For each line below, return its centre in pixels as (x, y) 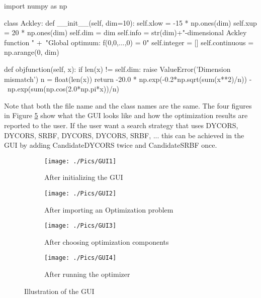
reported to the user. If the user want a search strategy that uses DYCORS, (121, 125)
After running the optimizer (87, 274)
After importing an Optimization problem (109, 209)
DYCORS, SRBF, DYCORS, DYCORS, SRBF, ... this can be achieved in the (124, 135)
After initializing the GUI (84, 177)
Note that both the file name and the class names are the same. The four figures (128, 105)
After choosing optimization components (107, 241)
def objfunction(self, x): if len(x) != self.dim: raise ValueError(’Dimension (117, 69)
